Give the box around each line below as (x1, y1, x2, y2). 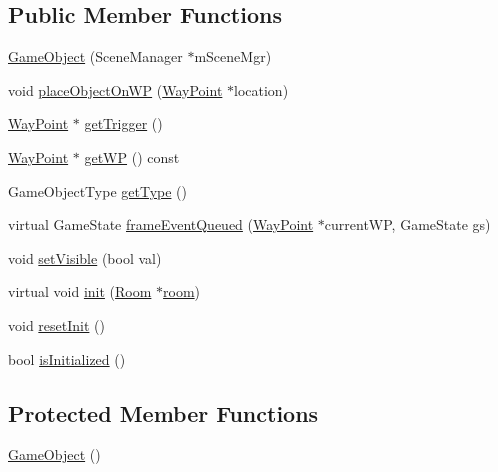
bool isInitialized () (8, 348, 126, 369)
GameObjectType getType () (8, 180, 187, 201)
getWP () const (84, 146, 180, 167)
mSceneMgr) (194, 46, 272, 67)
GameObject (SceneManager (8, 46, 183, 67)
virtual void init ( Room (8, 281, 152, 302)
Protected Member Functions (8, 397, 319, 428)
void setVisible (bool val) (8, 247, 162, 268)
